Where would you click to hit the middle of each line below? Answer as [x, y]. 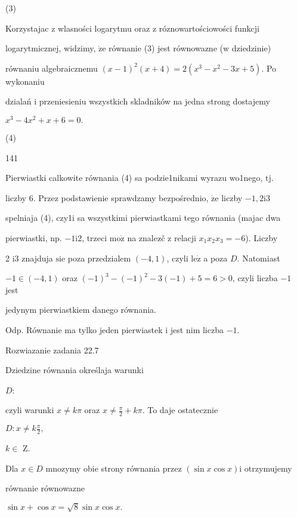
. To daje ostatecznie [180, 410]
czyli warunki [30, 410]
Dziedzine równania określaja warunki [75, 370]
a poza [216, 258]
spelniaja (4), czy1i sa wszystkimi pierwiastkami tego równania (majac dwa [143, 218]
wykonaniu [25, 81]
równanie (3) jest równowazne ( [166, 48]
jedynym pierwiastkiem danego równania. [81, 310]
